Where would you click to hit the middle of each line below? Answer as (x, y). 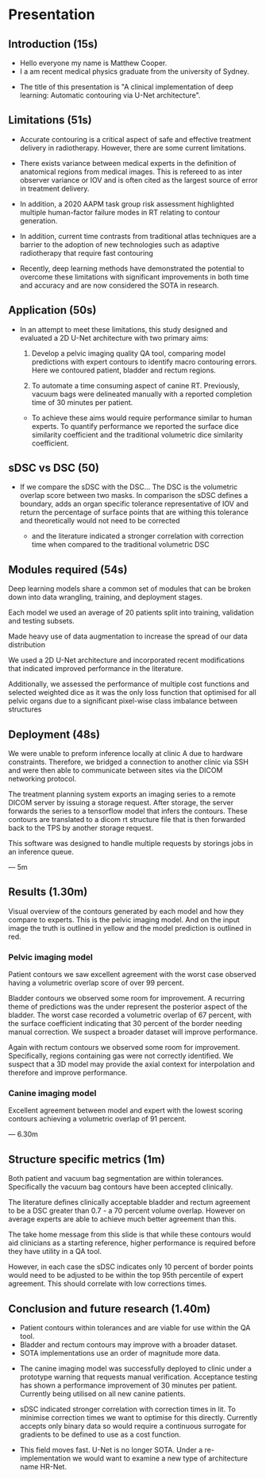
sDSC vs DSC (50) (54, 468)
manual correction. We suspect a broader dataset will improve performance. (133, 1032)
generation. (39, 221)
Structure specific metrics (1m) (87, 1159)
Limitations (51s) (50, 120)
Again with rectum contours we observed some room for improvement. (124, 1048)
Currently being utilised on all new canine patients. (102, 1394)
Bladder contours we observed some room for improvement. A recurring (127, 998)
